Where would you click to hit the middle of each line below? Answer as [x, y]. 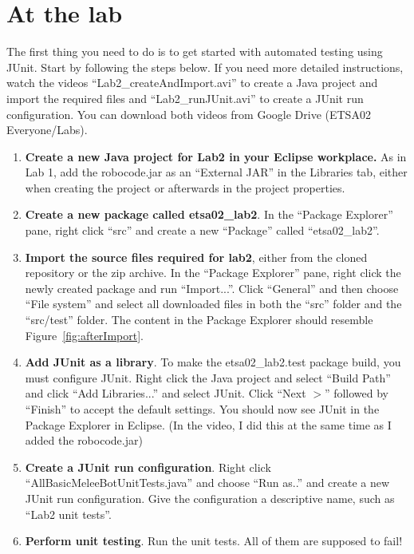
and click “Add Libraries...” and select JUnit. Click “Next [166, 393]
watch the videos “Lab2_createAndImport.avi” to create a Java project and [192, 83]
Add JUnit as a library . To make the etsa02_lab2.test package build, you [213, 362]
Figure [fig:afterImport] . [84, 335]
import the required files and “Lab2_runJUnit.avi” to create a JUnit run [185, 98]
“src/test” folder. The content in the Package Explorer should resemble [199, 320]
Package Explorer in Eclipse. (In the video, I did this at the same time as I [208, 424]
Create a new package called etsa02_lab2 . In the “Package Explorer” [209, 214]
